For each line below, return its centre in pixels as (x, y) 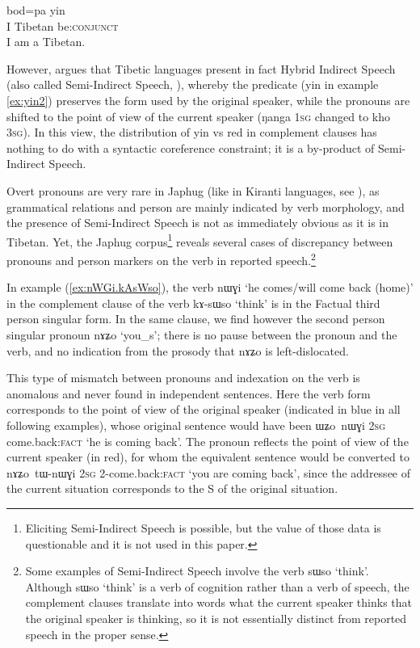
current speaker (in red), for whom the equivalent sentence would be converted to (208, 457)
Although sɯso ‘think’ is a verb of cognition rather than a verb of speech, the (217, 586)
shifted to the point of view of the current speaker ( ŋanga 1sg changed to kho (199, 116)
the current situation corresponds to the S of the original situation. (172, 488)
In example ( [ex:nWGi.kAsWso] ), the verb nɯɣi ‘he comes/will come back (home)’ (210, 287)
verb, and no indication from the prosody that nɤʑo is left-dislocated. (178, 350)
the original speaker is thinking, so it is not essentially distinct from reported (216, 618)
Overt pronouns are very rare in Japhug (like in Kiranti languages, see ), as (193, 190)
